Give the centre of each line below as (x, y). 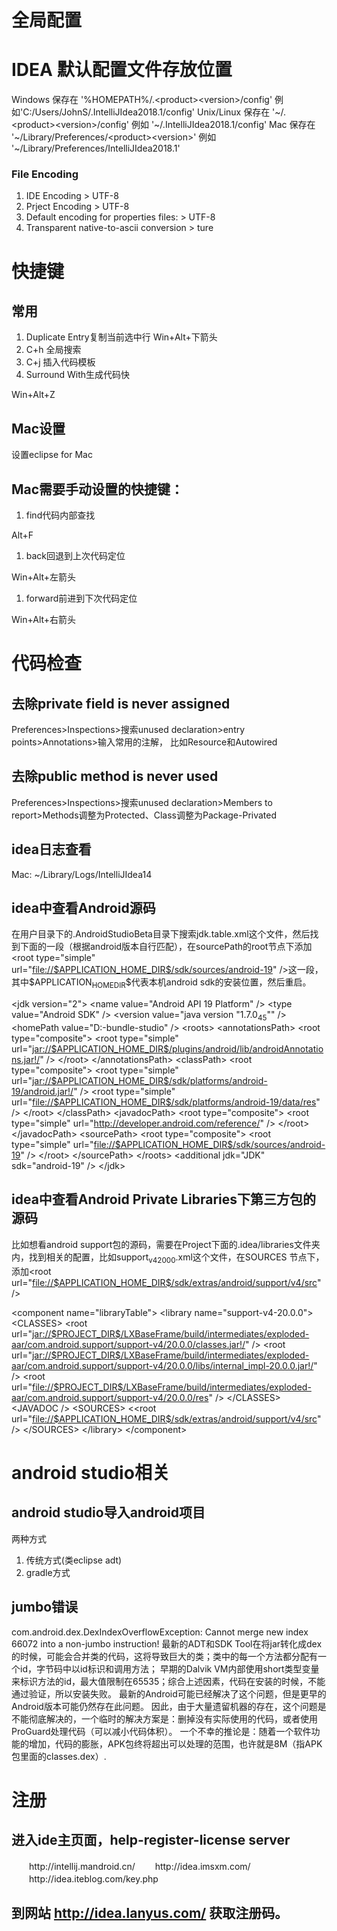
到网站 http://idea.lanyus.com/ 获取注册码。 (150, 1912)
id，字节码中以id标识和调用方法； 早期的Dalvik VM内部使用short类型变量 (169, 1668)
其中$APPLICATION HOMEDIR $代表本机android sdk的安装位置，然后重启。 (161, 983)
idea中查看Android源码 (83, 908)
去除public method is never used (115, 776)
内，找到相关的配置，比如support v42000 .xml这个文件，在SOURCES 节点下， (168, 1258)
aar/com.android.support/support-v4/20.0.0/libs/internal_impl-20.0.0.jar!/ (162, 1365)
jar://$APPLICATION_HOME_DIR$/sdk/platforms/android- (149, 1081)
